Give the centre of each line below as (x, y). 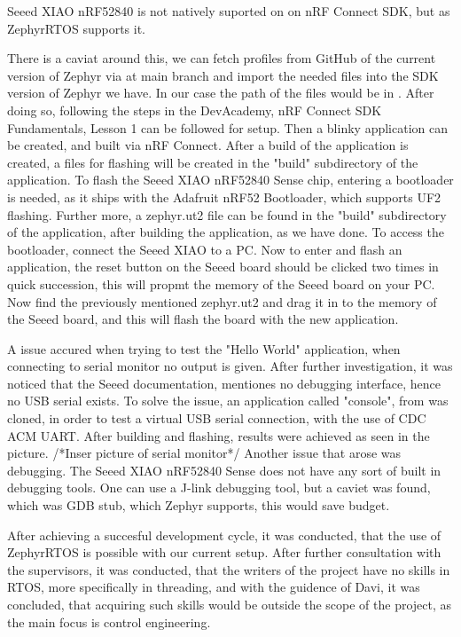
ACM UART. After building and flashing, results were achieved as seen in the (219, 435)
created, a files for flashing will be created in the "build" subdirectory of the (213, 162)
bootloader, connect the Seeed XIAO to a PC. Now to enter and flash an (205, 249)
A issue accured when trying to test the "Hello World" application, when (204, 348)
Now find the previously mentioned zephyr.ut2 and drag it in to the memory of (222, 301)
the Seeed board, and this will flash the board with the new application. (203, 319)
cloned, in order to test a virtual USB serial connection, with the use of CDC (217, 418)
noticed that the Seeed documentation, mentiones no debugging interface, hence (224, 383)
